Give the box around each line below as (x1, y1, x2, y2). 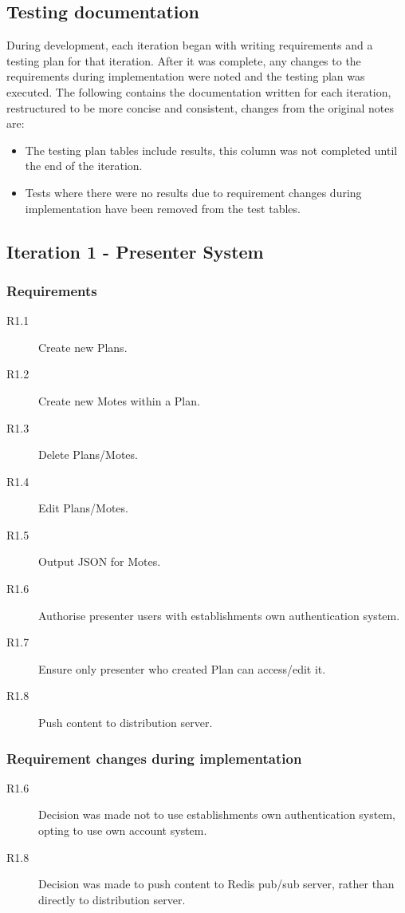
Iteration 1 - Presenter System (6, 239, 264, 263)
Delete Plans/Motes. (38, 446, 138, 463)
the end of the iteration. (25, 157, 143, 174)
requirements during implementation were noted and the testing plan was (6, 68, 365, 85)
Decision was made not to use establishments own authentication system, (38, 806, 395, 823)
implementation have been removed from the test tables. (25, 200, 301, 216)
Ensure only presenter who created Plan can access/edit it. (38, 660, 326, 677)
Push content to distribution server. (38, 714, 213, 731)
